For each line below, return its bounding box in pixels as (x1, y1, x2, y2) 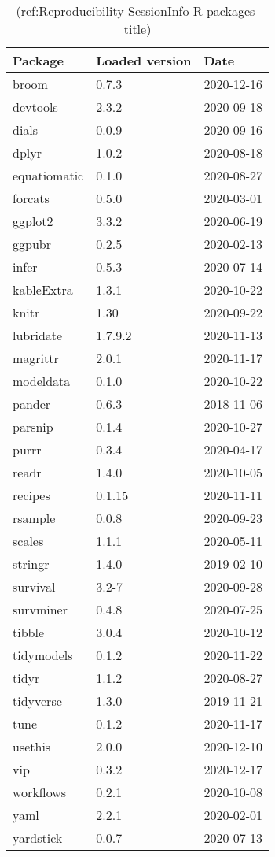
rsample (13, 509, 56, 527)
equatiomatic (13, 166, 84, 184)
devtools (13, 98, 58, 116)
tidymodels (13, 646, 73, 664)
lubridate (13, 326, 63, 344)
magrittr (13, 349, 59, 367)
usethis (13, 737, 51, 755)
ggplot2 (13, 212, 53, 230)
